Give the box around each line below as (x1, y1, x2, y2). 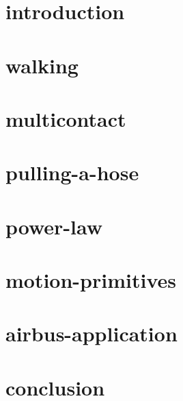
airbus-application (5, 319, 178, 348)
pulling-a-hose (5, 158, 139, 186)
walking (5, 51, 79, 79)
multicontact (5, 104, 126, 132)
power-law (5, 212, 103, 240)
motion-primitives (5, 266, 176, 294)
